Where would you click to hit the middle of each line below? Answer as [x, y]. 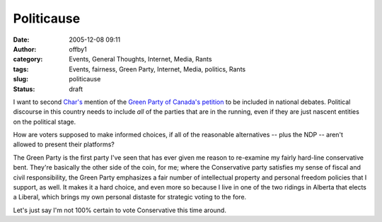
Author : [25, 49]
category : [28, 59]
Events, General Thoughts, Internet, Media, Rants [140, 59]
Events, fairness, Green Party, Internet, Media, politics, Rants [157, 69]
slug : [21, 79]
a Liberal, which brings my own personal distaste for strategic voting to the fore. [130, 197]
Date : [21, 40]
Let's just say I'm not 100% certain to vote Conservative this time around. [120, 210]
